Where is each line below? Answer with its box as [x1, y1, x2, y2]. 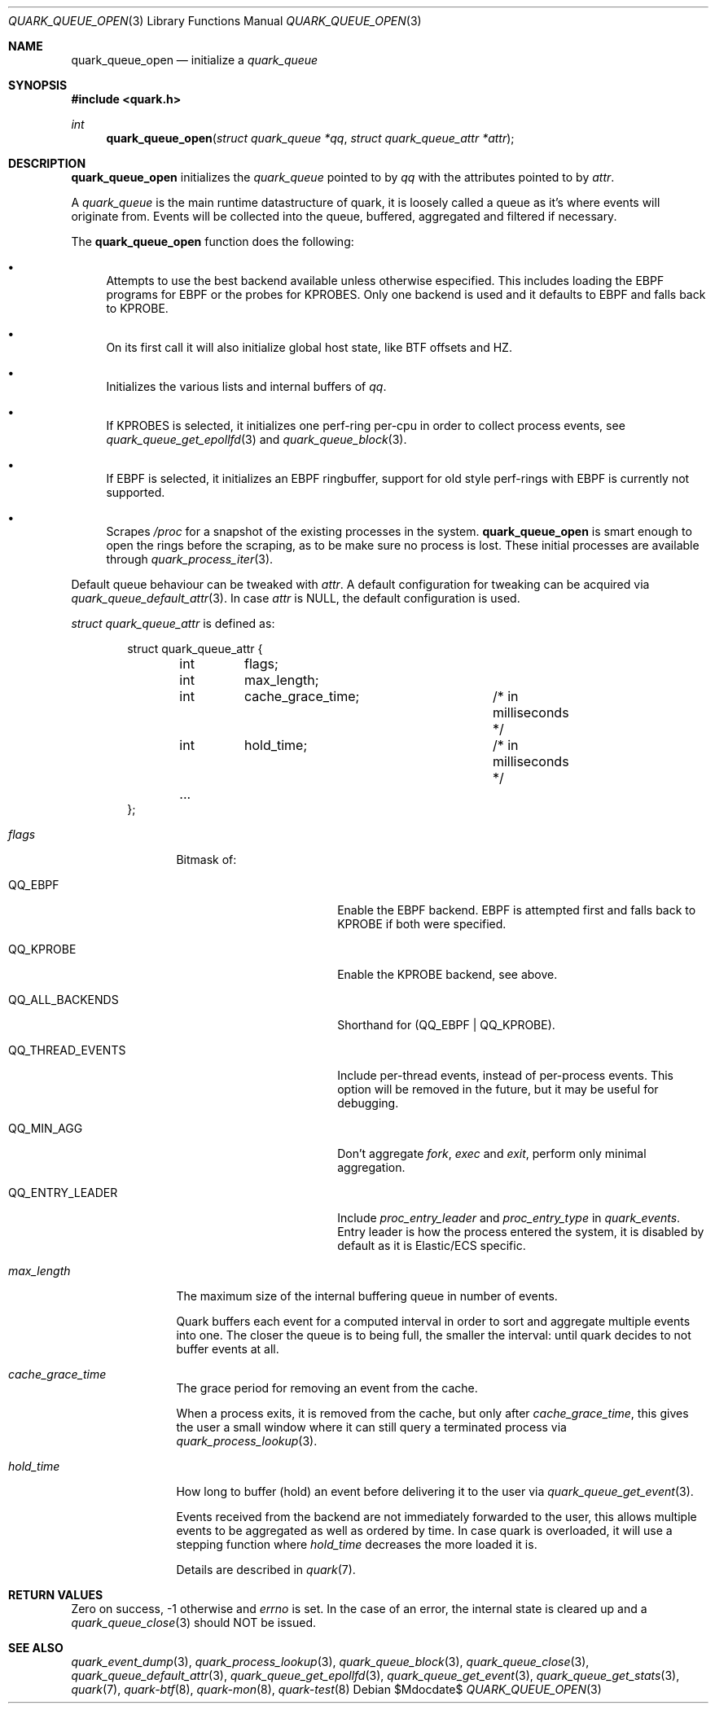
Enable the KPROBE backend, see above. [337, 967, 558, 981]
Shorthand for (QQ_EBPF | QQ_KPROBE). [337, 1018, 555, 1032]
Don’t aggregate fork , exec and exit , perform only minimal [337, 1147, 647, 1160]
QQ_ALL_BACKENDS [8, 993, 119, 1006]
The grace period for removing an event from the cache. [176, 1381, 478, 1395]
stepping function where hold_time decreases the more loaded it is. [176, 1537, 537, 1551]
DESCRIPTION [8, 156, 86, 170]
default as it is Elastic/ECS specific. [337, 1239, 526, 1252]
